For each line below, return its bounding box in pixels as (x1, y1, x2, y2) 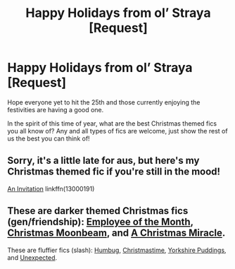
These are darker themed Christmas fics (7, 205, 189, 217)
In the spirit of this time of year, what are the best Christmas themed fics (7, 119, 217, 128)
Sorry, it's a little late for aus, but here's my (7, 155, 200, 167)
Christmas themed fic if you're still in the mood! (7, 166, 220, 178)
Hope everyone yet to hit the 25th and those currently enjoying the (7, 97, 201, 107)
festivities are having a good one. (7, 105, 104, 114)
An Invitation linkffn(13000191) (7, 184, 95, 193)
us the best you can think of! (7, 134, 90, 143)
